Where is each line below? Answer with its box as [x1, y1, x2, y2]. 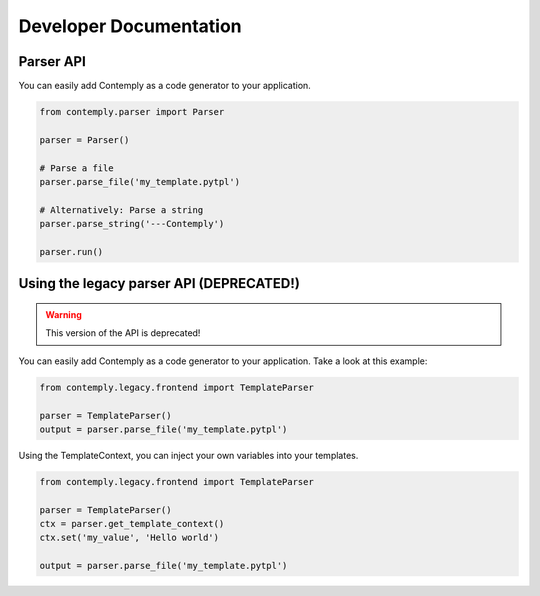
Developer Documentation [18, 15, 242, 37]
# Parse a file [39, 162, 114, 174]
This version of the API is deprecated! [45, 327, 201, 339]
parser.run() [39, 246, 104, 257]
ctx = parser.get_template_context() [39, 518, 225, 530]
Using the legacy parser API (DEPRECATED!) [18, 275, 300, 292]
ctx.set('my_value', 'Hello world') [39, 532, 220, 544]
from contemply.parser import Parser [39, 106, 225, 118]
